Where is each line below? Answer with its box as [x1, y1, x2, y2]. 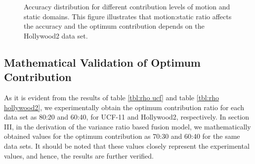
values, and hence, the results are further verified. [4, 150, 154, 161]
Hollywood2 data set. [24, 30, 88, 41]
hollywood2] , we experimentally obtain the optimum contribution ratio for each [4, 102, 244, 112]
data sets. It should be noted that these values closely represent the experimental [4, 140, 250, 151]
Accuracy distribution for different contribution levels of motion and [24, 1, 230, 11]
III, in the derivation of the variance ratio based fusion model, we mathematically [4, 121, 251, 131]
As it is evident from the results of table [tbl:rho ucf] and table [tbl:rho [4, 92, 219, 102]
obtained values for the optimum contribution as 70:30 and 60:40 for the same [4, 131, 240, 141]
